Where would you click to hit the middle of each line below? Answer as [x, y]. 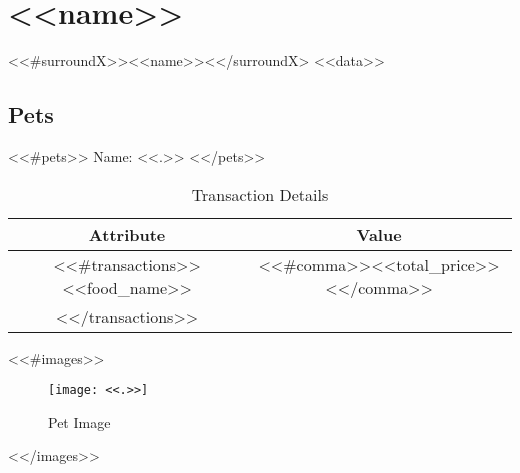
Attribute [127, 234]
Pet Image [79, 421]
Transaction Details [260, 194]
